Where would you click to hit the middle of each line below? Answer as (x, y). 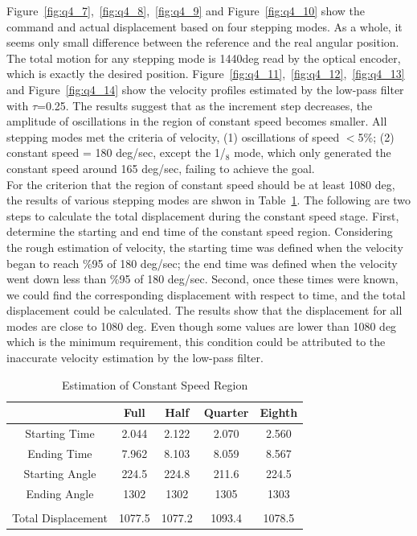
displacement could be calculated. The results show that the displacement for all (204, 310)
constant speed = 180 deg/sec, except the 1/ (116, 153)
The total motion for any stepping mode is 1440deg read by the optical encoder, (204, 58)
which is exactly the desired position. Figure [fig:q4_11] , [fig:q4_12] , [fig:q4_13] (206, 74)
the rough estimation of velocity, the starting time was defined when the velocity (205, 247)
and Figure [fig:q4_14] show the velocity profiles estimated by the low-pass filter (205, 89)
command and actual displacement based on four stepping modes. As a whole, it (204, 26)
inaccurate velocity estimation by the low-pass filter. (135, 358)
